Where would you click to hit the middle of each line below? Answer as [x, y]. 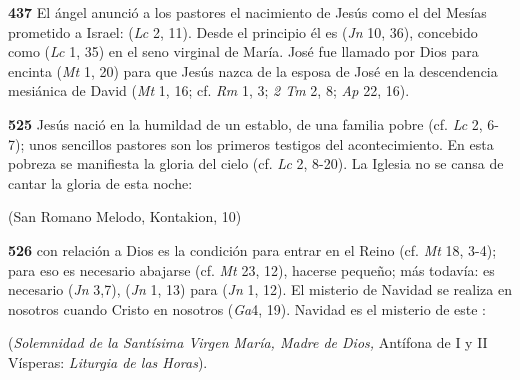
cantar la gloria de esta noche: [100, 182]
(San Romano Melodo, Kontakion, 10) [125, 216]
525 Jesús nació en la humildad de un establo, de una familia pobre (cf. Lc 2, [245, 123]
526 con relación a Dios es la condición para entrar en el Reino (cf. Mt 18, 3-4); [252, 249]
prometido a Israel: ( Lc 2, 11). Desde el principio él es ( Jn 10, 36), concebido [243, 31]
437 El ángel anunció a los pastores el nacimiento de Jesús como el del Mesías [247, 12]
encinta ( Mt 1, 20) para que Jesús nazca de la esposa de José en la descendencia [253, 70]
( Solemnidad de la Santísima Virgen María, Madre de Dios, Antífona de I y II [248, 342]
